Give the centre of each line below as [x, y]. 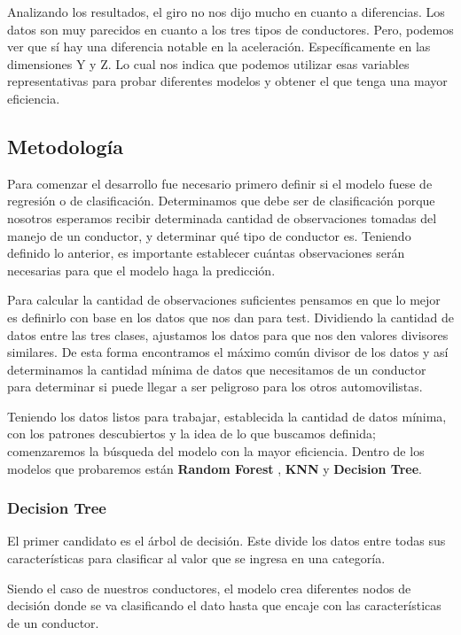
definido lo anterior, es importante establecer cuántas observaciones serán [206, 253]
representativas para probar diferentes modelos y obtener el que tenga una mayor [227, 81]
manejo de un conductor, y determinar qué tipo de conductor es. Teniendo [209, 235]
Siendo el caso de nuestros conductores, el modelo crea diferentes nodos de [209, 588]
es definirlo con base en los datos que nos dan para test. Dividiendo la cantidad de [230, 317]
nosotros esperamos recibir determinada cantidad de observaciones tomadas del [222, 217]
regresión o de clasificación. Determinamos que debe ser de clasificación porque [221, 201]
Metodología [65, 146]
